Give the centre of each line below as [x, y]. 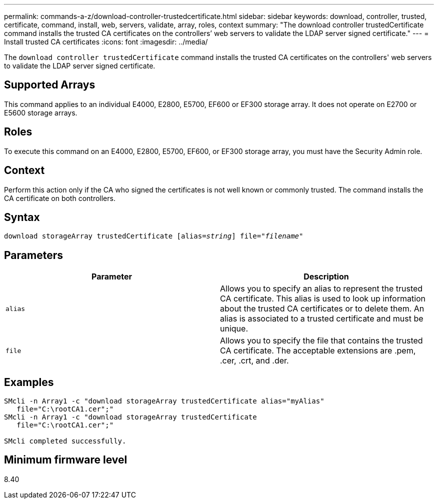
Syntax [22, 217]
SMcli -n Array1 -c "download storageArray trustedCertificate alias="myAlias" [164, 401]
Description [326, 277]
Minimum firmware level [66, 460]
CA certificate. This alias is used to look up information [323, 299]
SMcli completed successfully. [65, 441]
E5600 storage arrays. [41, 112]
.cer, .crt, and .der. [254, 361]
